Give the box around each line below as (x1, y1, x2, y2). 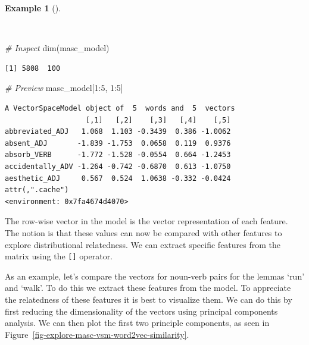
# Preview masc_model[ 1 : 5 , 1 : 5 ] (5, 81, 123, 94)
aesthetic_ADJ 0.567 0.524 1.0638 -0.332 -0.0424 (5, 174, 231, 183)
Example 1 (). (5, 2, 61, 14)
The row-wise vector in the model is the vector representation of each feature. (5, 215, 288, 227)
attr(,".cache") (5, 186, 69, 195)
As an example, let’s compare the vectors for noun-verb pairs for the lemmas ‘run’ (5, 269, 305, 282)
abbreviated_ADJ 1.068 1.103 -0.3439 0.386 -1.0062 (5, 127, 231, 136)
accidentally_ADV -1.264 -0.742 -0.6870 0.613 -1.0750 (5, 162, 231, 171)
